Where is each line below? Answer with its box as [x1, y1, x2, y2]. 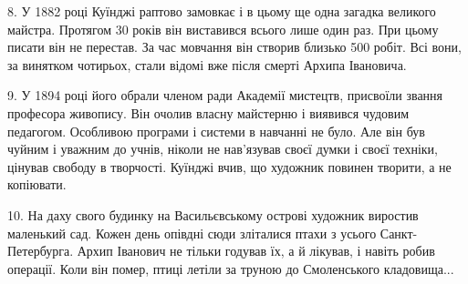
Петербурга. [7, 241, 74, 260]
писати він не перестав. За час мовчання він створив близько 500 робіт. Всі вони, [7, 37, 462, 56]
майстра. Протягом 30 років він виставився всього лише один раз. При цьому [7, 19, 439, 38]
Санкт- [380, 223, 418, 242]
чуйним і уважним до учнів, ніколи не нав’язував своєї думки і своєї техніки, [7, 139, 438, 158]
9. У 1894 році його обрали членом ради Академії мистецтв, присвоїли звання [7, 86, 443, 105]
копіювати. [7, 175, 67, 194]
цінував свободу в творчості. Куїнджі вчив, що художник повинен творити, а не [7, 157, 452, 176]
